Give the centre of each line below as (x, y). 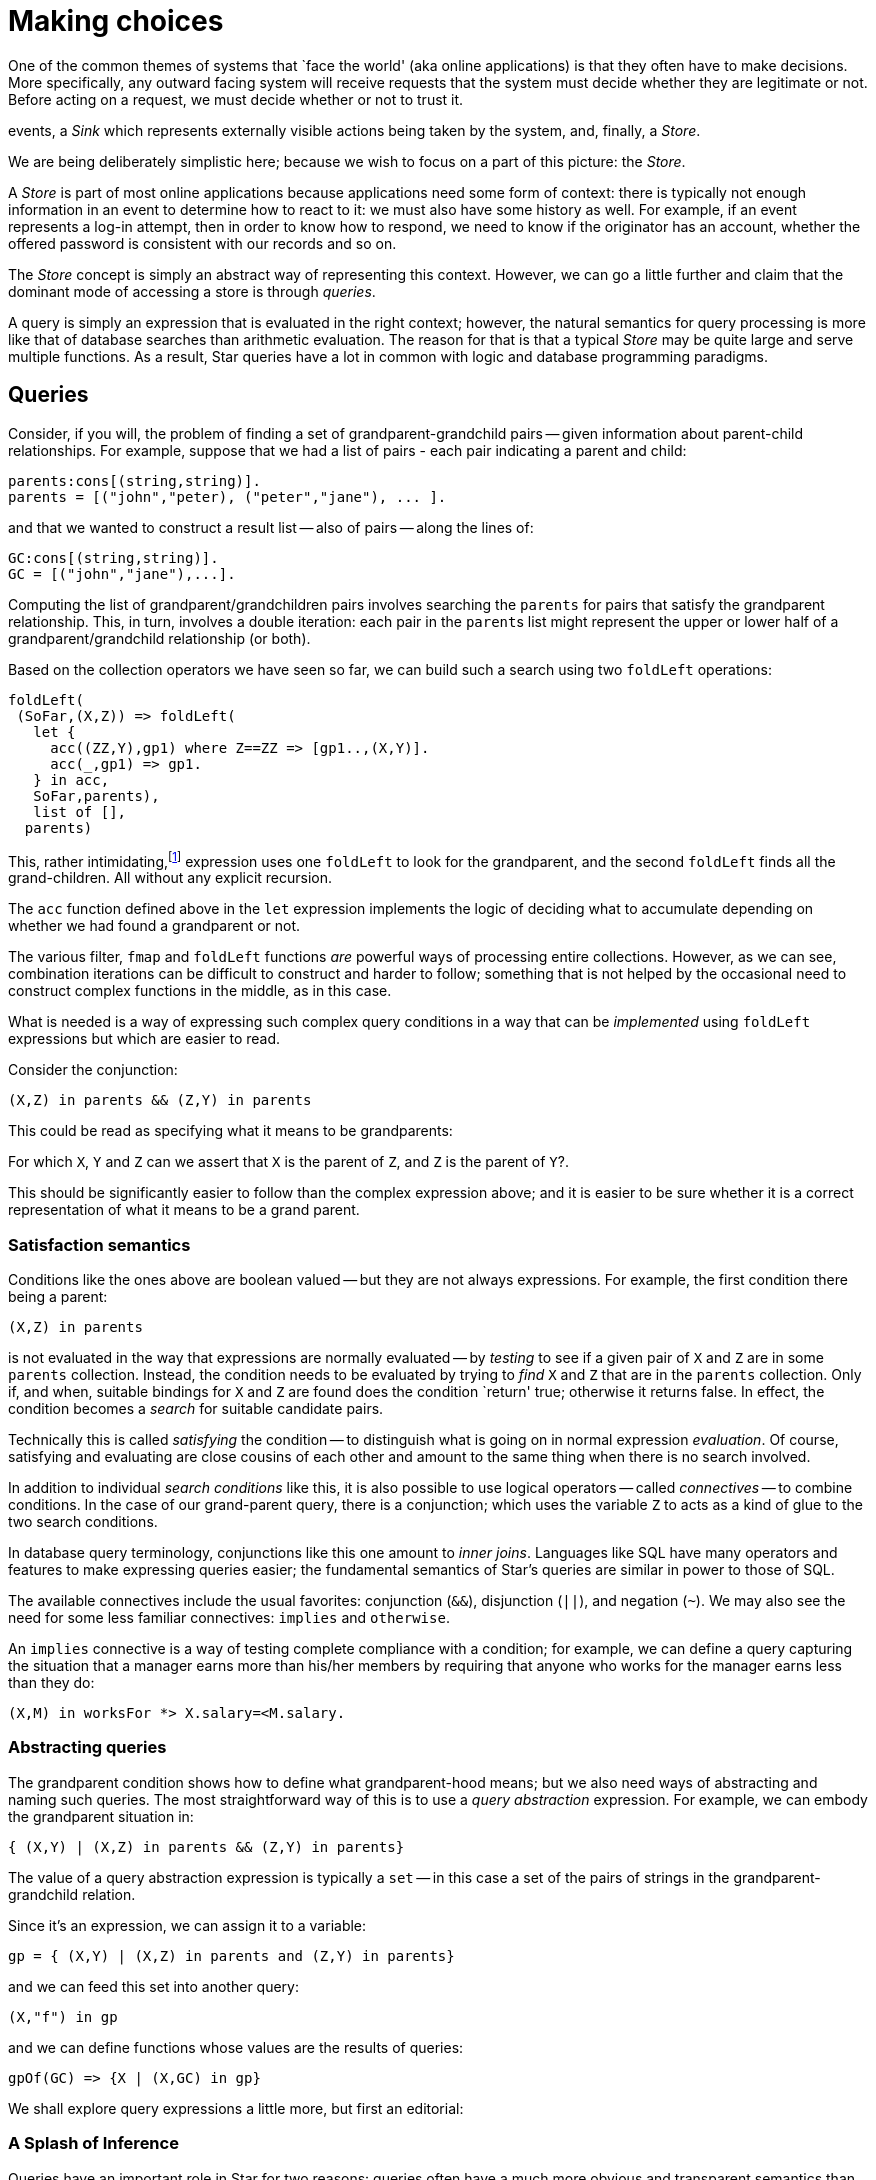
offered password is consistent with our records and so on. (202, 243)
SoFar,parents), (96, 795)
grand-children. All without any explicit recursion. (170, 878)
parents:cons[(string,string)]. (134, 480)
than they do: (51, 1682)
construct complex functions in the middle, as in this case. (200, 991)
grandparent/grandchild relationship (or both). (159, 638)
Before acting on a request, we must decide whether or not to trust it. (236, 99)
